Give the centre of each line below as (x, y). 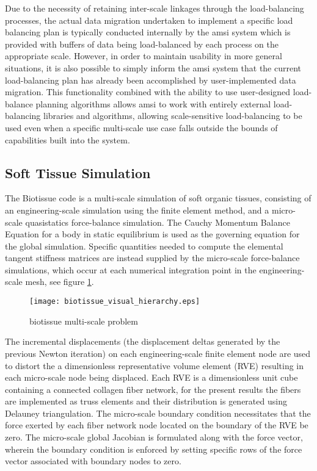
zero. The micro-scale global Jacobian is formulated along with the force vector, (154, 437)
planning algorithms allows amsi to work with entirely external (153, 103)
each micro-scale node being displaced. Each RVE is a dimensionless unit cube (151, 377)
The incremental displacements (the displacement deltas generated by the (143, 341)
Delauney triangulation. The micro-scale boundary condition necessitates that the (158, 413)
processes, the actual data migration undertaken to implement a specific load (149, 20)
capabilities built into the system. (67, 139)
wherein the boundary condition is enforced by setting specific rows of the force (154, 449)
